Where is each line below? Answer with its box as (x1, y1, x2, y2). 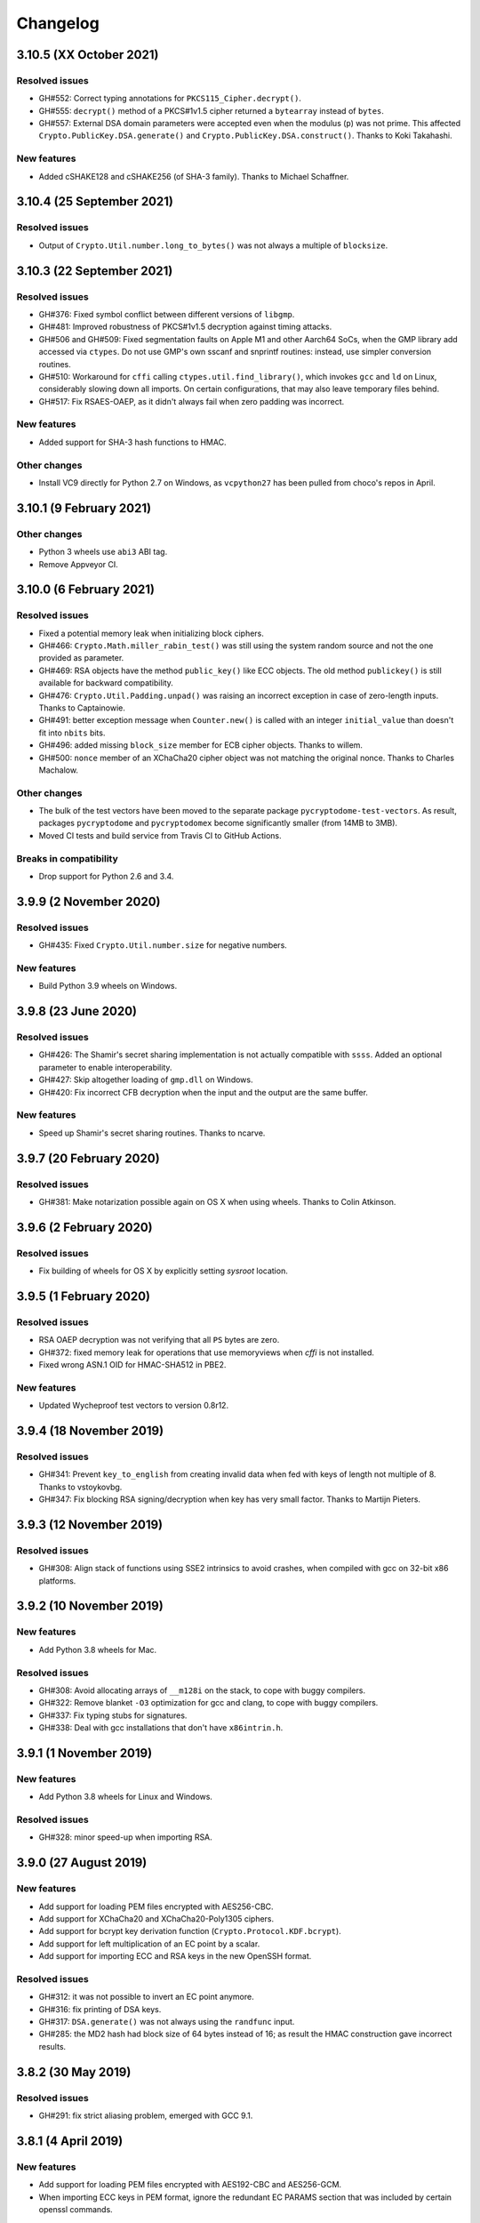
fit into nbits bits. (38, 727, 106, 738)
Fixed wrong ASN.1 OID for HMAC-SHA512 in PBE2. (38, 1360, 227, 1370)
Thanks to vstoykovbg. (38, 1481, 123, 1492)
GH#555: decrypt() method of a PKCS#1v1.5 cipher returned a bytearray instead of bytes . (38, 105, 384, 116)
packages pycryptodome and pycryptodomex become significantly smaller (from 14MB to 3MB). (38, 818, 398, 829)
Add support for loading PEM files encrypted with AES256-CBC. (38, 1901, 275, 1912)
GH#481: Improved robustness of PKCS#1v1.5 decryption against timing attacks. (38, 321, 332, 333)
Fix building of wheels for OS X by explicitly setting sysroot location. (38, 1265, 288, 1276)
